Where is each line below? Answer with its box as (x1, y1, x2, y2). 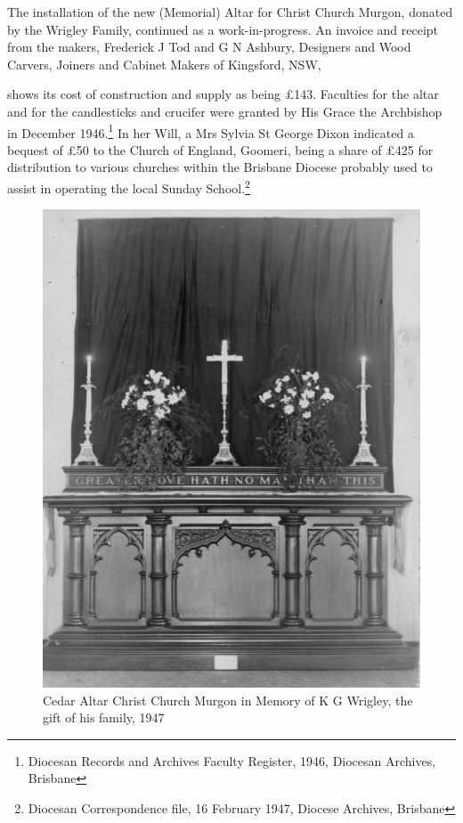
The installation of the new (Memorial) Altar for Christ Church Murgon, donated (7, 3, 453, 20)
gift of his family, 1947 (43, 708, 165, 727)
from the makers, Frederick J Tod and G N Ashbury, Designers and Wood (7, 37, 411, 56)
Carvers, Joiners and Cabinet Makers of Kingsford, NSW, (7, 54, 321, 73)
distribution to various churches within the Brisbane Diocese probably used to (7, 158, 433, 176)
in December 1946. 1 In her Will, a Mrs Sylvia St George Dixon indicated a (7, 120, 414, 142)
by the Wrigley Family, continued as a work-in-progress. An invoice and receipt (7, 20, 439, 38)
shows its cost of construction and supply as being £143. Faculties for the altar (7, 85, 439, 103)
